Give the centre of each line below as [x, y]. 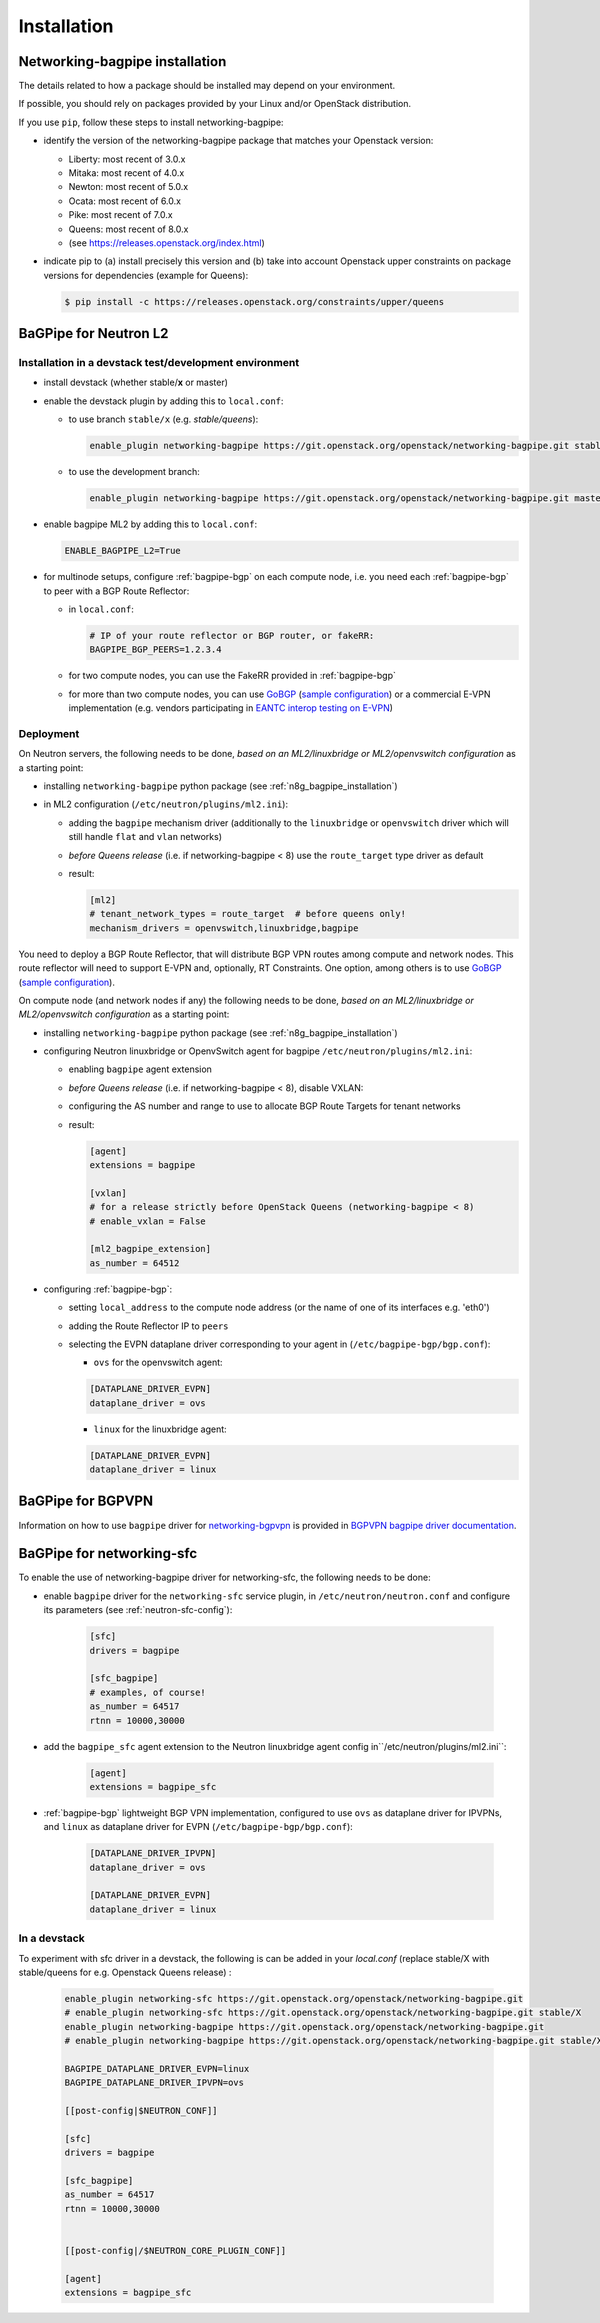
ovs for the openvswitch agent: [158, 1362]
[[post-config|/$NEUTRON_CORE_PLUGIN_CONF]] [175, 2250]
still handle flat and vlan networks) [145, 837]
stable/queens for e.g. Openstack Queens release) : [125, 1972]
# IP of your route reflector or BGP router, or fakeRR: [232, 635]
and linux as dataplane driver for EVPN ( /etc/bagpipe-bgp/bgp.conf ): [198, 1827]
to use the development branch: [134, 472]
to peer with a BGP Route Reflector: [116, 591]
